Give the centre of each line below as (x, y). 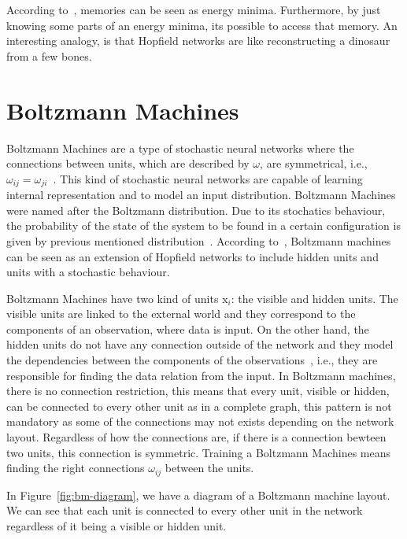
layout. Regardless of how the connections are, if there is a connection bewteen (196, 437)
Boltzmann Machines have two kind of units (113, 298)
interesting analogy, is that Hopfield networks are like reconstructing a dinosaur (198, 41)
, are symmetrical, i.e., (314, 163)
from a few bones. (49, 55)
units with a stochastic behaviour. (88, 272)
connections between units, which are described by (128, 163)
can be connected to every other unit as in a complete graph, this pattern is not (199, 406)
